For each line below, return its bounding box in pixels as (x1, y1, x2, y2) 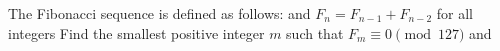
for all (436, 3, 473, 23)
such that (286, 22, 344, 43)
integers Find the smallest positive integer (8, 22, 265, 43)
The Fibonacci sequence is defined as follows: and (8, 3, 311, 23)
